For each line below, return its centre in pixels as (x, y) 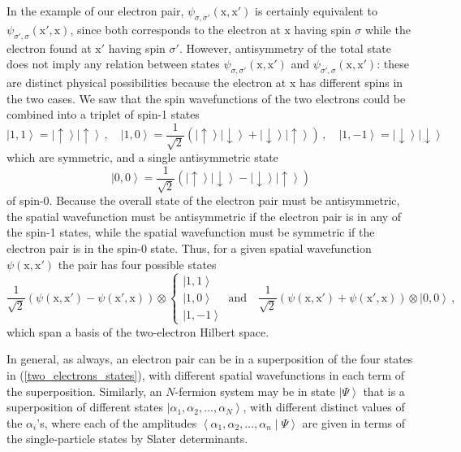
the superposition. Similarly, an (84, 391)
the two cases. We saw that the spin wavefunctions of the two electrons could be (206, 98)
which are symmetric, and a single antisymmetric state (142, 157)
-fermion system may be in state (255, 391)
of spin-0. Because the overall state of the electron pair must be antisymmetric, (203, 200)
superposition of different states (85, 407)
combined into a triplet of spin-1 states (103, 114)
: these (393, 64)
